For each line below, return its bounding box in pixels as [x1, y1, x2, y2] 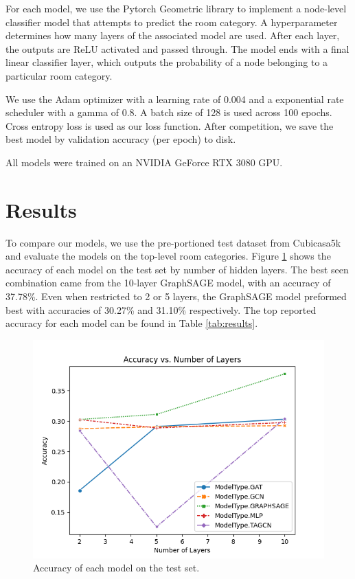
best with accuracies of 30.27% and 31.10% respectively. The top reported [5, 302, 317, 317]
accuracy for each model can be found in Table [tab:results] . [5, 316, 258, 330]
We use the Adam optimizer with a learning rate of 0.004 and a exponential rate [5, 91, 344, 106]
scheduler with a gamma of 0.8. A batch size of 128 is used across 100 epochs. [5, 105, 332, 120]
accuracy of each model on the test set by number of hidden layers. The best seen [5, 262, 349, 276]
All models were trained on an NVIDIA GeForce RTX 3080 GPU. [5, 155, 283, 169]
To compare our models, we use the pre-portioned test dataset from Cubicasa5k [5, 235, 341, 249]
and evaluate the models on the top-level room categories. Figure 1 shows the [5, 249, 331, 263]
